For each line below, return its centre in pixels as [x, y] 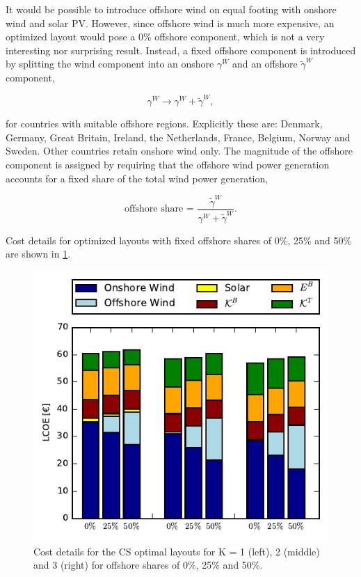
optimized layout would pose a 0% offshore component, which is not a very [165, 37]
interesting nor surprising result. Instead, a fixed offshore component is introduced [181, 50]
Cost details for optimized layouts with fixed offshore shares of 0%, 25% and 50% [179, 240]
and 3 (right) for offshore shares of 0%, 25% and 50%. [148, 565]
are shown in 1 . [38, 254]
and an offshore [265, 64]
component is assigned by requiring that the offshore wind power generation [168, 165]
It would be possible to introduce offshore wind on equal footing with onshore [171, 9]
